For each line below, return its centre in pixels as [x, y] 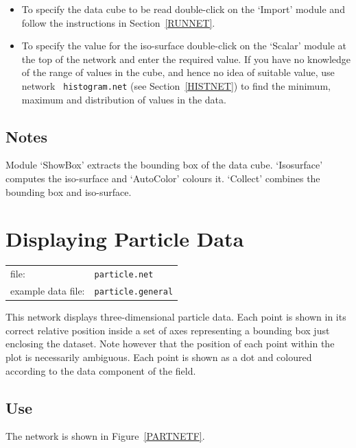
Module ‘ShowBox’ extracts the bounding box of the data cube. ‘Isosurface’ [164, 165]
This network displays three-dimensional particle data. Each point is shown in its [176, 317]
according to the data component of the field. [101, 370]
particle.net [124, 275]
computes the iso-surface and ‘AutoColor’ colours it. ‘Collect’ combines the [163, 178]
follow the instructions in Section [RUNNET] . [118, 22]
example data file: [48, 291]
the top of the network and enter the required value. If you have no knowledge [186, 59]
